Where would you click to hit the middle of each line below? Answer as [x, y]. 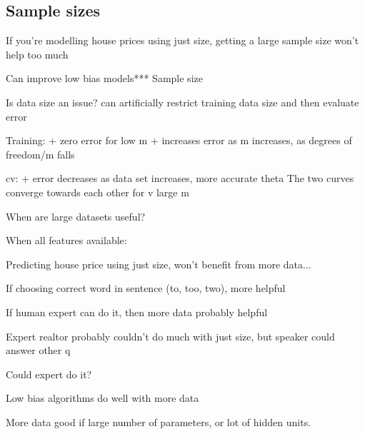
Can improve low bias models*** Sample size [104, 78]
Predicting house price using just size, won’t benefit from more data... [159, 264]
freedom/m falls [40, 154]
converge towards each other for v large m [97, 192]
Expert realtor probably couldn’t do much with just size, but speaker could [170, 336]
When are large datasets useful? [76, 216]
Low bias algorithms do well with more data [102, 398]
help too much [37, 54]
